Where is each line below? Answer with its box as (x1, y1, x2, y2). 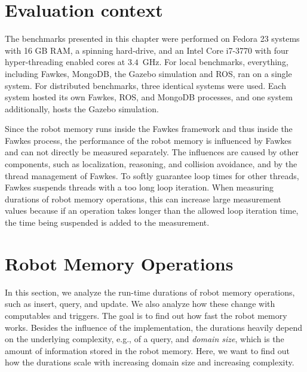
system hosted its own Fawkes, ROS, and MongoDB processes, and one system (5, 91, 293, 103)
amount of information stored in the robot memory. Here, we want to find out (5, 344, 290, 356)
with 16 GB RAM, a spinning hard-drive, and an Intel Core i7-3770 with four (5, 44, 289, 56)
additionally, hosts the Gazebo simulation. (5, 102, 159, 115)
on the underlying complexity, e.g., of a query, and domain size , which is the (5, 333, 284, 345)
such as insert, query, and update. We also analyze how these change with (5, 297, 275, 310)
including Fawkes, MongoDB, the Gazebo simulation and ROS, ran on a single (5, 67, 292, 79)
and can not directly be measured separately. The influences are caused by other (5, 146, 299, 158)
